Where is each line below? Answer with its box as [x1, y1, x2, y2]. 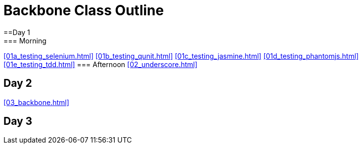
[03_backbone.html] [3, 98, 69, 107]
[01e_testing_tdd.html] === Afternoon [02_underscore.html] [3, 60, 198, 69]
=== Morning [3, 36, 46, 45]
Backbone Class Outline [3, 2, 164, 19]
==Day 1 [3, 28, 30, 37]
